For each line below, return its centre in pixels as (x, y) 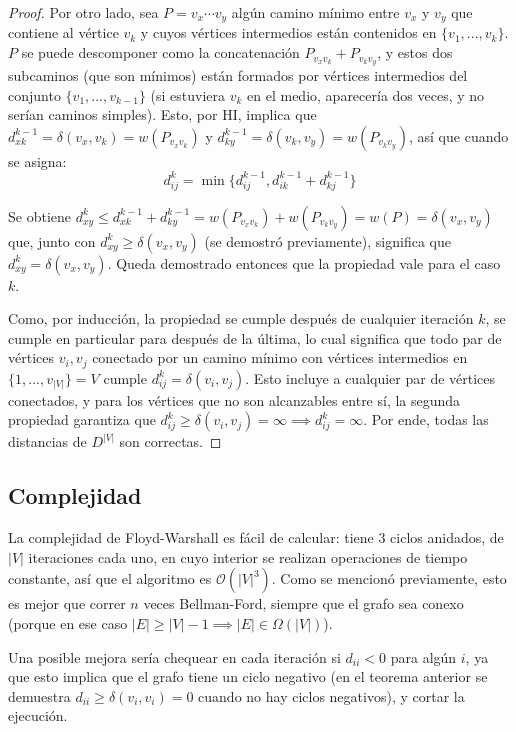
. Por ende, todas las (426, 419)
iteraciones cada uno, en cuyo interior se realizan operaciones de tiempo (248, 556)
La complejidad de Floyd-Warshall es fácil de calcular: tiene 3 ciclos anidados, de (256, 537)
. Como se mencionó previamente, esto (389, 578)
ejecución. (38, 715)
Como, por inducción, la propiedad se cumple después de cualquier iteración (241, 318)
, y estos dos (415, 52)
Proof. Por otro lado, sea (83, 12)
